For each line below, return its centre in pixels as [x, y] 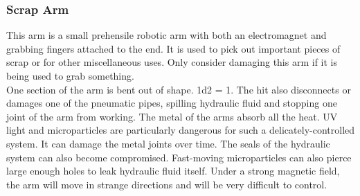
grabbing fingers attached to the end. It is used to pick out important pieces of [173, 48]
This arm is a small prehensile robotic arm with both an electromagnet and [166, 35]
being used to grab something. [70, 75]
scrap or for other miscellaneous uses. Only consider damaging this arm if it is [172, 62]
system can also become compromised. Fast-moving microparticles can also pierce [179, 157]
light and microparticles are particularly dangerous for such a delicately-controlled [181, 130]
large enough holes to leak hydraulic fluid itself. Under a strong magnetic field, [173, 171]
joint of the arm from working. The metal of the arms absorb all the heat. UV [172, 116]
